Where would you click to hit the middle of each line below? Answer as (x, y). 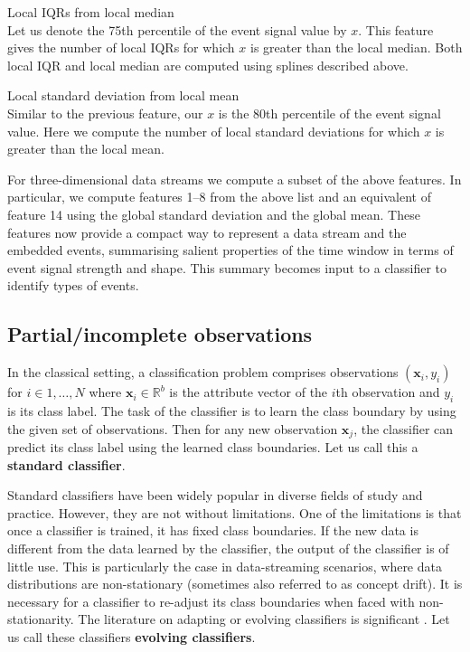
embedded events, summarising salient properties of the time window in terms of (230, 250)
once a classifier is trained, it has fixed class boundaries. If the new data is (213, 530)
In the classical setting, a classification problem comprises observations (203, 372)
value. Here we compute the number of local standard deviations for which (214, 131)
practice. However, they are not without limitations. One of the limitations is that (235, 512)
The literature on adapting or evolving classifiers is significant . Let (264, 619)
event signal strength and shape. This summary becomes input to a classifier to (227, 267)
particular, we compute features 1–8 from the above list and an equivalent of (219, 197)
